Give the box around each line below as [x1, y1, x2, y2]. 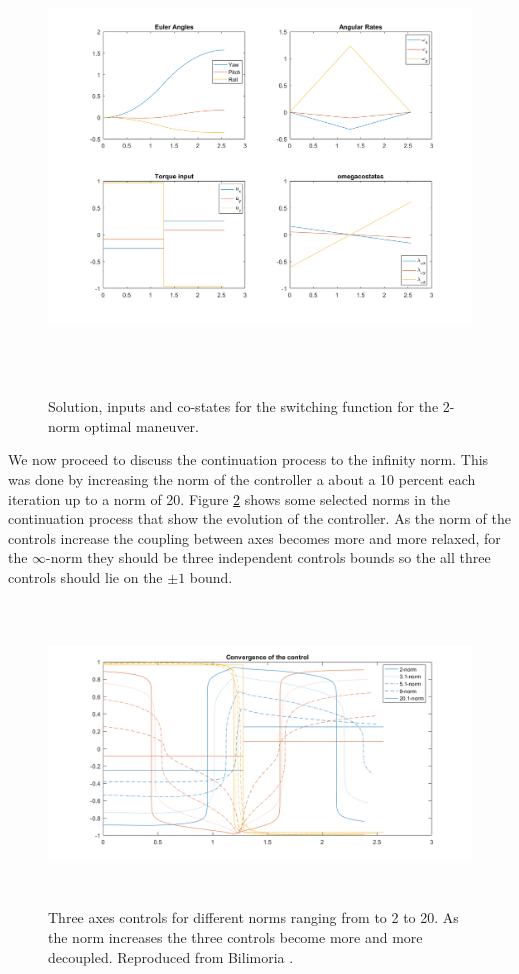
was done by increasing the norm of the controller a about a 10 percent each [8, 468, 476, 489]
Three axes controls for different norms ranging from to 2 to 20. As [48, 907, 459, 928]
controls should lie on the [8, 566, 163, 587]
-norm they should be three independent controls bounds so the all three [46, 547, 491, 568]
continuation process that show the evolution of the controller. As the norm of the [8, 508, 511, 529]
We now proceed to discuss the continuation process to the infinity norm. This [8, 449, 489, 470]
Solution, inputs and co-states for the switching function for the [48, 396, 439, 417]
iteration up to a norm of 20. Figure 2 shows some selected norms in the [8, 488, 451, 509]
